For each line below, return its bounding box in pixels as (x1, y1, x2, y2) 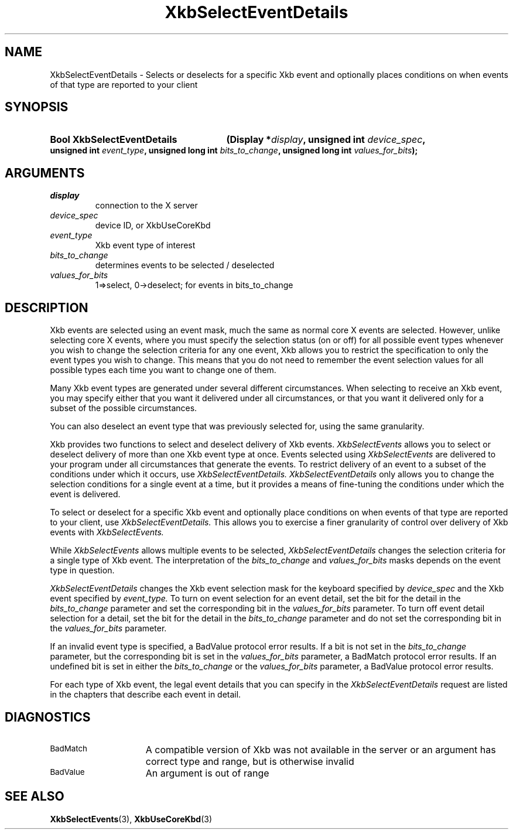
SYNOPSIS (5, 100, 69, 115)
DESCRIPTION (5, 300, 88, 315)
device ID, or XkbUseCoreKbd (95, 220, 211, 231)
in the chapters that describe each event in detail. (50, 689, 241, 700)
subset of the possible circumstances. (50, 403, 197, 413)
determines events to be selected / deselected (95, 260, 275, 271)
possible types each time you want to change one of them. (50, 365, 276, 375)
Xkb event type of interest (95, 240, 196, 251)
